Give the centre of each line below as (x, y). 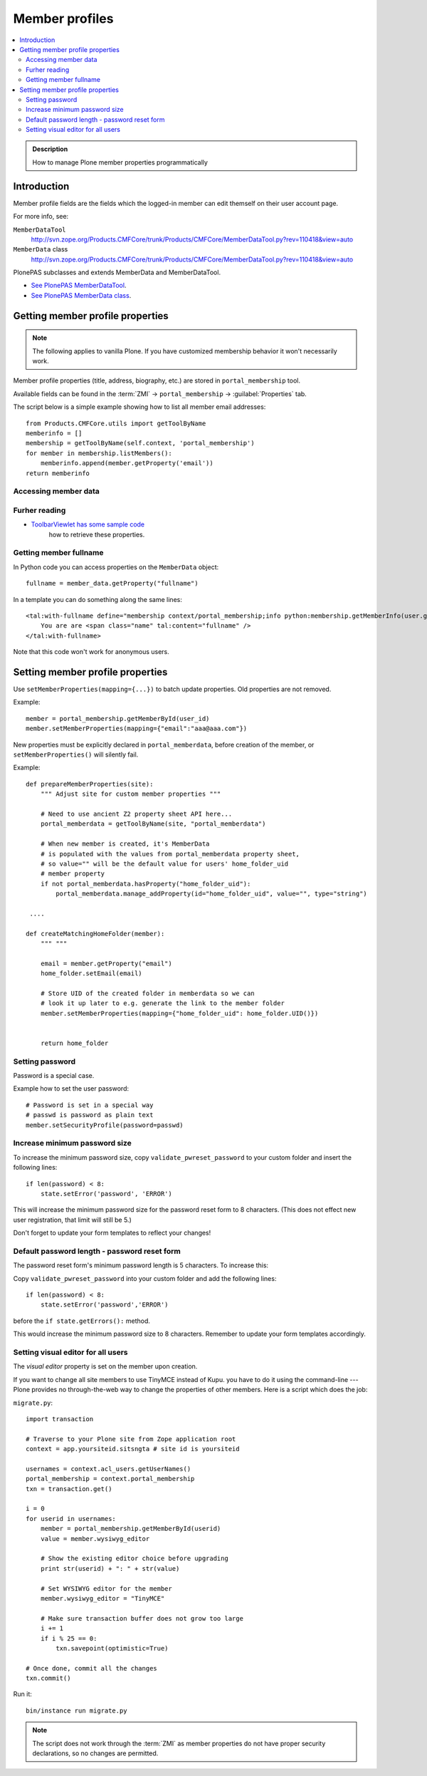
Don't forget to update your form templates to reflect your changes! (112, 1233)
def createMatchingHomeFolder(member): (95, 934)
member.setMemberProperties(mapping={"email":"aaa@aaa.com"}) (137, 729)
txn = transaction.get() (69, 1489)
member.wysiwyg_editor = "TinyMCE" (102, 1598)
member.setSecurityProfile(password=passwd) (105, 1125)
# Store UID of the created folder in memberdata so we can (148, 993)
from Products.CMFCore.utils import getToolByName (116, 423)
